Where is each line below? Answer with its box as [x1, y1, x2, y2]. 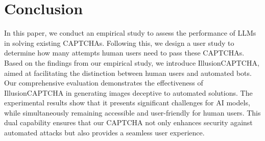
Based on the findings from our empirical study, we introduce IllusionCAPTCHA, [4, 57, 259, 68]
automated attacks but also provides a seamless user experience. [4, 127, 205, 138]
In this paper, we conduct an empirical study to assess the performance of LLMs [4, 27, 256, 38]
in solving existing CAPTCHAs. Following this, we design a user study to [4, 37, 234, 48]
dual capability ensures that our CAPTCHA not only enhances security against [4, 117, 253, 128]
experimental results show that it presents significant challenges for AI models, [4, 97, 250, 108]
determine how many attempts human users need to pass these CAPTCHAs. [4, 47, 245, 58]
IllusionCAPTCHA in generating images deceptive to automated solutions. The [4, 87, 253, 98]
